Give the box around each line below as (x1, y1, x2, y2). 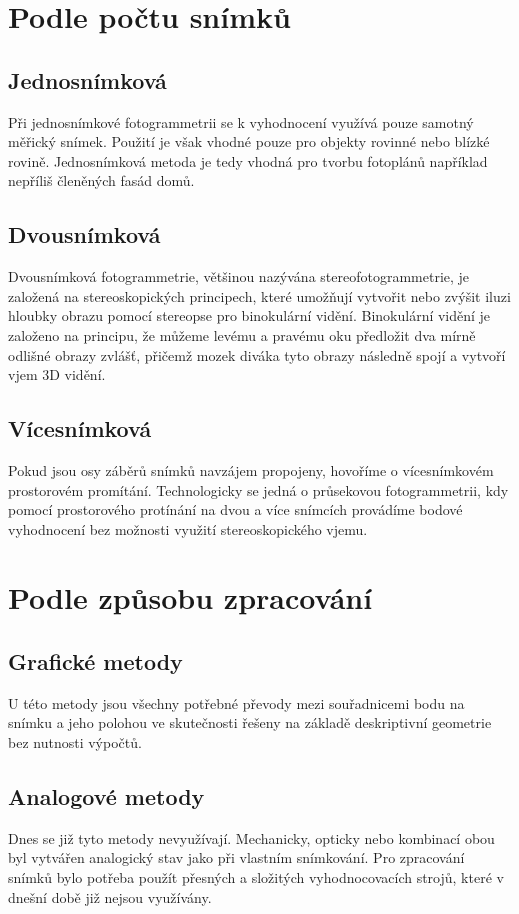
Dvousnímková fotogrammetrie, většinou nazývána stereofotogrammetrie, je (8, 266, 470, 287)
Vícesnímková (8, 413, 152, 444)
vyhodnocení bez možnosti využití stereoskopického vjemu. (8, 518, 368, 539)
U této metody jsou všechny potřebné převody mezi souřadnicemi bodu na (8, 692, 465, 713)
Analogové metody (8, 781, 205, 812)
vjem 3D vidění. (8, 364, 106, 385)
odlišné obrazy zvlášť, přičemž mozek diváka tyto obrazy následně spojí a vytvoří (8, 344, 506, 365)
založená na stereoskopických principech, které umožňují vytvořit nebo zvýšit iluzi (8, 285, 511, 306)
